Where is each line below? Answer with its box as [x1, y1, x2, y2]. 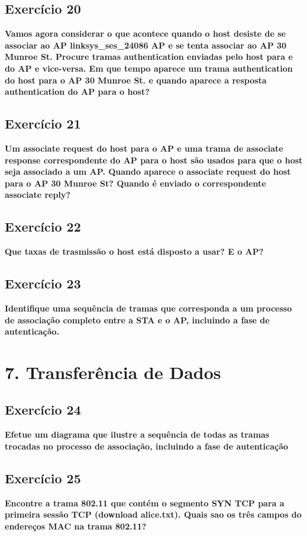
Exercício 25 [5, 468, 81, 487]
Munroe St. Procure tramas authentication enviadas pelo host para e [5, 50, 293, 63]
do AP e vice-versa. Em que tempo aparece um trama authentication [5, 62, 293, 74]
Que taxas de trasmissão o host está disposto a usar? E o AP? [5, 245, 264, 258]
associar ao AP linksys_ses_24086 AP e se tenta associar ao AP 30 [5, 38, 287, 51]
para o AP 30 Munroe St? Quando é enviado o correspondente [5, 176, 266, 189]
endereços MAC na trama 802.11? [5, 519, 147, 532]
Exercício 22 [5, 217, 81, 236]
